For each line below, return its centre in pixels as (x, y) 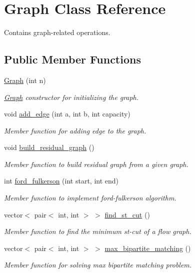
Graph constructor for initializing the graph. (71, 97)
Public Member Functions (72, 59)
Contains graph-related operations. (57, 32)
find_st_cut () (127, 214)
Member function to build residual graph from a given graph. (96, 164)
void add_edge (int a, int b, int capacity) (67, 114)
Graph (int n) (25, 80)
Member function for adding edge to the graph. (75, 130)
